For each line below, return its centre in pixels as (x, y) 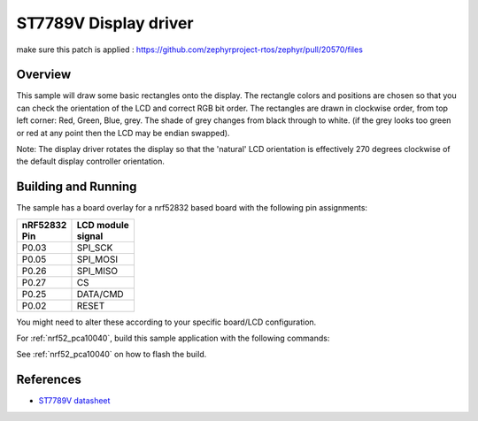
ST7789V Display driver (105, 23)
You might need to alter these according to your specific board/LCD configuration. (166, 322)
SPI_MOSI (97, 259)
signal (90, 236)
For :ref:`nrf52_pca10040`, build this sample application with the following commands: (173, 338)
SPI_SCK (95, 248)
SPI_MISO (97, 271)
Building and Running (77, 187)
